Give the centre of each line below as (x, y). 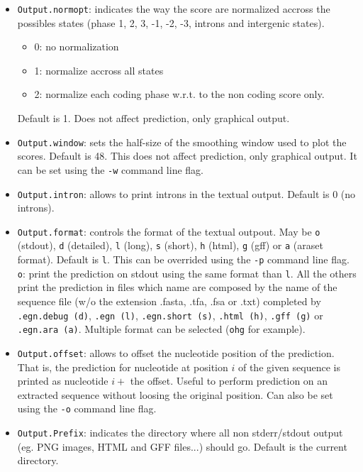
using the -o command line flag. (87, 408)
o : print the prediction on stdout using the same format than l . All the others (187, 273)
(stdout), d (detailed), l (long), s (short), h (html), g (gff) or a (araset (170, 245)
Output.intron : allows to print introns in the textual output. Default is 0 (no (186, 193)
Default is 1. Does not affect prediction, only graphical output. (153, 118)
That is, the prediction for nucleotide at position (123, 367)
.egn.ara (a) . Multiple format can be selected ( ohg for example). (161, 329)
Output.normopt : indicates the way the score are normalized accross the (174, 9)
